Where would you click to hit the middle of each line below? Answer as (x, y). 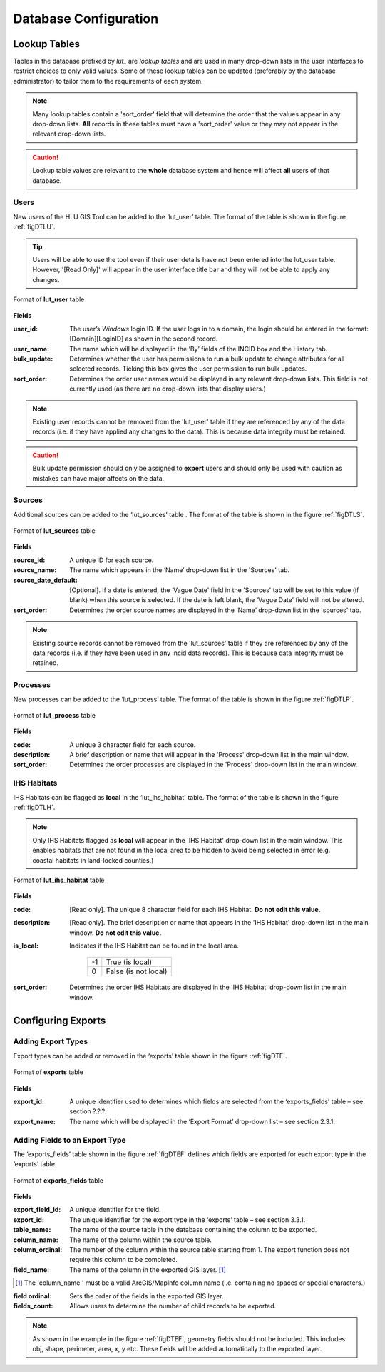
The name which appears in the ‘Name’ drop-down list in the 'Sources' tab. (180, 570)
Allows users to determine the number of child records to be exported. (173, 1306)
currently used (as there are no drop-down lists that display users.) (168, 389)
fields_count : (33, 1306)
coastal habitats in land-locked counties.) (93, 860)
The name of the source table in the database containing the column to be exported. (193, 1230)
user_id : (26, 329)
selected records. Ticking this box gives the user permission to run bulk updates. (188, 369)
